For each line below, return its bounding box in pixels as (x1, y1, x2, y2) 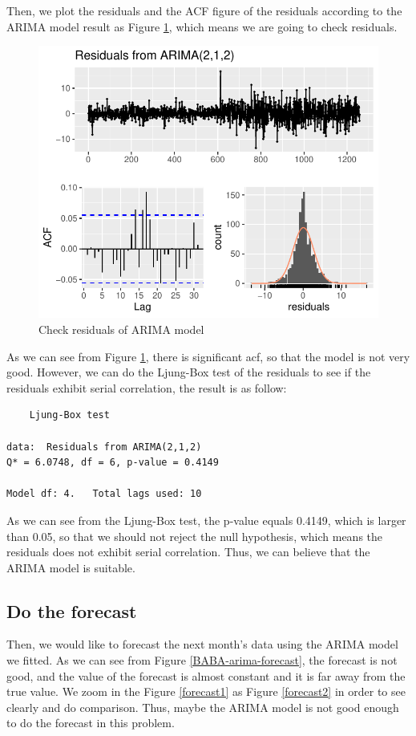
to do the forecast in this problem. (6, 714, 175, 731)
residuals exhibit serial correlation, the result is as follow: (6, 379, 287, 396)
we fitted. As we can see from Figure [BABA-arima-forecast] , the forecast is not (6, 652, 398, 669)
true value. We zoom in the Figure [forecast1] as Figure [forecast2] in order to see (6, 683, 406, 700)
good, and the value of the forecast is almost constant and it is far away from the (6, 667, 406, 684)
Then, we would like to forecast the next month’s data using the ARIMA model (6, 636, 398, 653)
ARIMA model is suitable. (6, 559, 135, 575)
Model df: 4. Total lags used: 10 (6, 488, 202, 500)
